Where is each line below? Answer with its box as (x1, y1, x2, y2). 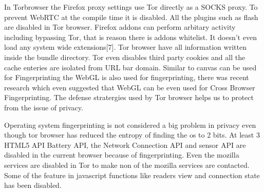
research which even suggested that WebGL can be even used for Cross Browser (4, 82, 255, 92)
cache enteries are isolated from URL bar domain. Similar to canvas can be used (4, 62, 257, 72)
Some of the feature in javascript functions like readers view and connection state (4, 169, 260, 180)
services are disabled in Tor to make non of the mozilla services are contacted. (4, 159, 250, 170)
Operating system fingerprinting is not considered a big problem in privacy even (4, 119, 256, 130)
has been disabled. (4, 180, 62, 190)
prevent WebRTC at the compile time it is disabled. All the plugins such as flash (4, 11, 258, 22)
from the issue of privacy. (4, 102, 83, 112)
